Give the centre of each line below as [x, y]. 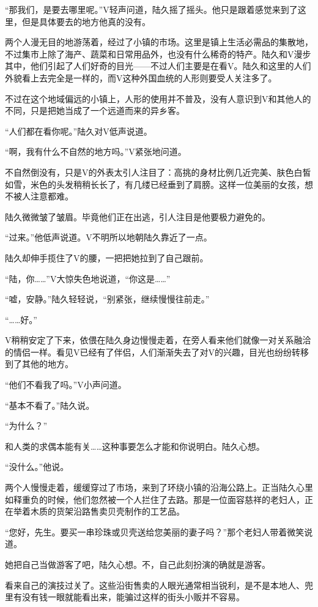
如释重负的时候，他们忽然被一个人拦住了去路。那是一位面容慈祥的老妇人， [155, 499]
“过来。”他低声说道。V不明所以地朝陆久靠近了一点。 [109, 237]
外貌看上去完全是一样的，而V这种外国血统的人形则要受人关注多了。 [141, 77]
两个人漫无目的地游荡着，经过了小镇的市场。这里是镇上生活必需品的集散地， [159, 42]
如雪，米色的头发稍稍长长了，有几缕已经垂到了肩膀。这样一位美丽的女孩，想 [159, 184]
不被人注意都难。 [39, 196]
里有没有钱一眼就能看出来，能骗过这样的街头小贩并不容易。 [125, 597]
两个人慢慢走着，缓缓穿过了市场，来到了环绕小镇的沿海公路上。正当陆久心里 [159, 487]
